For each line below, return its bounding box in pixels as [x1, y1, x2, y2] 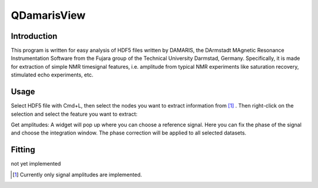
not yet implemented [11, 160, 61, 167]
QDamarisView [11, 9, 86, 22]
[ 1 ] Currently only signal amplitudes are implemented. [12, 171, 143, 178]
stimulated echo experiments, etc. [11, 71, 94, 79]
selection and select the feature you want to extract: [11, 110, 138, 117]
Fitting [11, 145, 35, 155]
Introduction [11, 31, 58, 41]
